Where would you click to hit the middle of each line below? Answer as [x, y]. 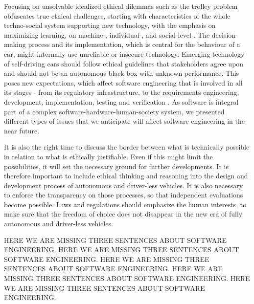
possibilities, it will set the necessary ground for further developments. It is [116, 166]
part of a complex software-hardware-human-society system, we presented [114, 111]
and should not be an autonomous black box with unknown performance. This [122, 73]
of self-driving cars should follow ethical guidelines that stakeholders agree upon [124, 63]
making [15, 44]
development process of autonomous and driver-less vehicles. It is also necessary [124, 185]
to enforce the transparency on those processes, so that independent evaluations [124, 195]
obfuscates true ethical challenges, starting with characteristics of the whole [117, 15]
